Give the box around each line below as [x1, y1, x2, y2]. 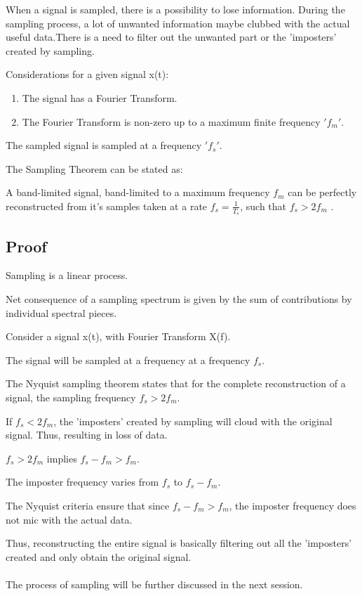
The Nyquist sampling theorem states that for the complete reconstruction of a [6, 376, 346, 391]
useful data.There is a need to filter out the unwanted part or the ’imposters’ [6, 30, 337, 44]
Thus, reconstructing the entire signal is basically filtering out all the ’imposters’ [6, 536, 352, 550]
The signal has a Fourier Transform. [22, 90, 177, 105]
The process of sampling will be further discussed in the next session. [6, 576, 303, 591]
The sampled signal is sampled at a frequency [6, 138, 202, 153]
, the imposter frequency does [229, 498, 356, 512]
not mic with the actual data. [6, 512, 133, 526]
